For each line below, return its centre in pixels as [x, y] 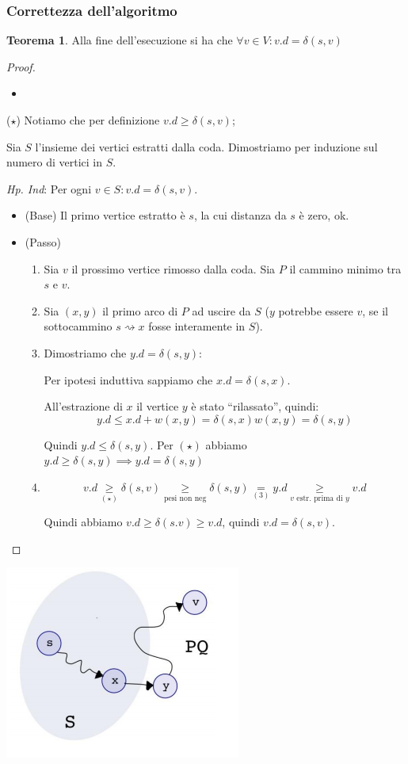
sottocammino [78, 326]
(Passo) [43, 241]
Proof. [21, 66]
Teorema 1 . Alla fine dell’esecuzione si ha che [120, 40]
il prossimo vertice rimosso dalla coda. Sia [173, 268]
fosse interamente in [197, 326]
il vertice [158, 406]
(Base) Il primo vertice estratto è [105, 215]
